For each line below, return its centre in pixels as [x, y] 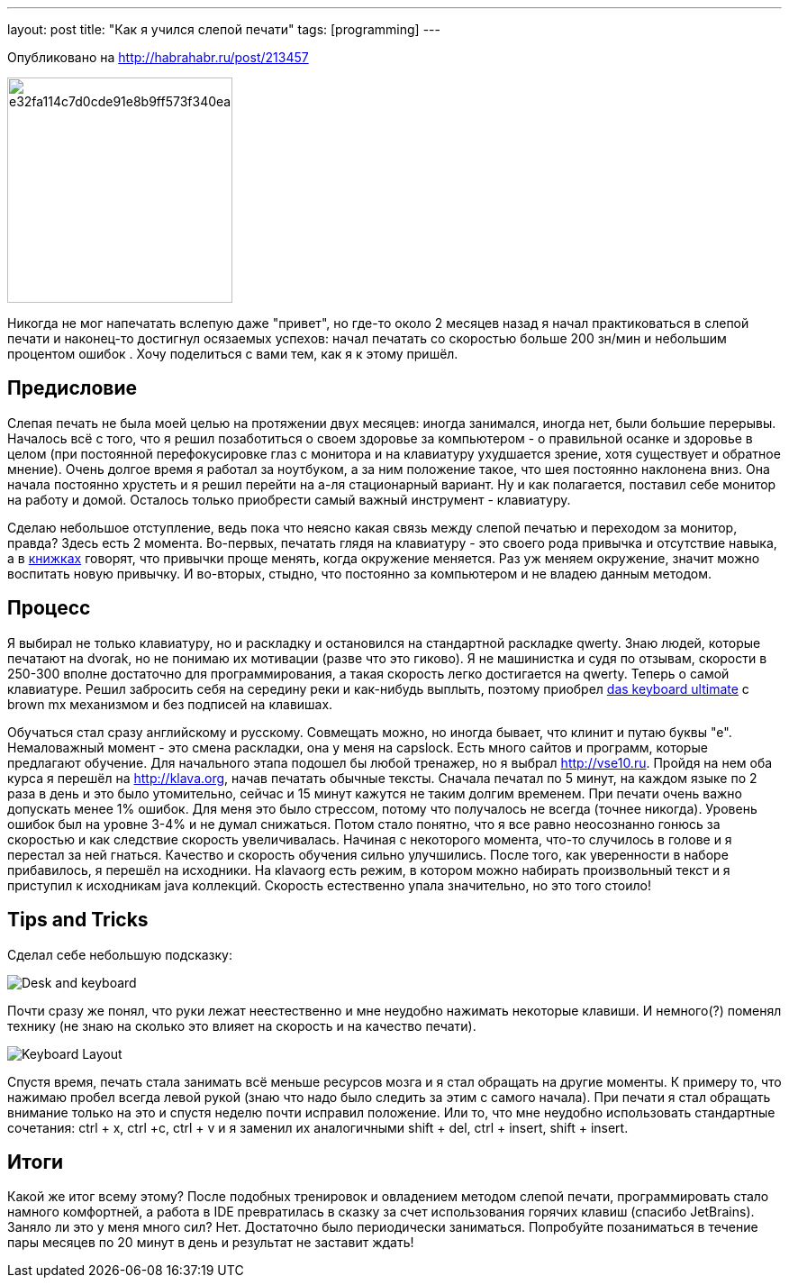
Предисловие [72, 388]
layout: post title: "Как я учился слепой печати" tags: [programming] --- [224, 29]
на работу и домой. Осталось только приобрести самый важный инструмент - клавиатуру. [289, 499]
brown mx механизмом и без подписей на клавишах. [170, 704]
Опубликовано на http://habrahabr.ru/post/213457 [158, 57]
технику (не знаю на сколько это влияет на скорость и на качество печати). [242, 1025]
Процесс [49, 608]
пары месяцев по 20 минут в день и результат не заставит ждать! [211, 1243]
